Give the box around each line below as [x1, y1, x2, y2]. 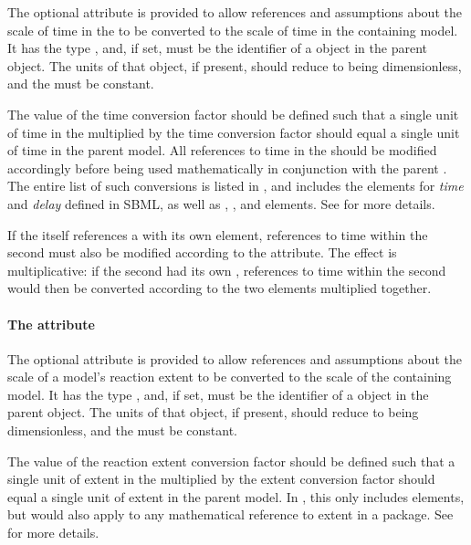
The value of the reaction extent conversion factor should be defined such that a [7, 451, 455, 470]
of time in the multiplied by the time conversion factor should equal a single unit [7, 122, 460, 141]
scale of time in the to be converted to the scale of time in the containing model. [7, 20, 458, 39]
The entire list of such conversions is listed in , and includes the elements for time [7, 176, 464, 195]
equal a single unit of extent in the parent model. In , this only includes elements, [7, 487, 465, 506]
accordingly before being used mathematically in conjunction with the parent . [7, 158, 447, 177]
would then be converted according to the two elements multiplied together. [7, 278, 432, 298]
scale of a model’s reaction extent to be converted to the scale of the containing [7, 367, 452, 386]
